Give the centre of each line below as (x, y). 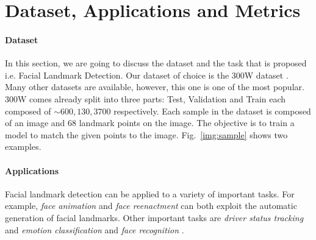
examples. (23, 146)
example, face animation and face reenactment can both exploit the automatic (151, 206)
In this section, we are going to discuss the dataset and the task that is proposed (156, 63)
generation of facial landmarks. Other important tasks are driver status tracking (154, 217)
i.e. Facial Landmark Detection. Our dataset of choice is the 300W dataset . (147, 75)
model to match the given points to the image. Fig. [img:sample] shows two (146, 134)
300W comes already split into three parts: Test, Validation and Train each (145, 98)
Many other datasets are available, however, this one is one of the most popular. (155, 87)
